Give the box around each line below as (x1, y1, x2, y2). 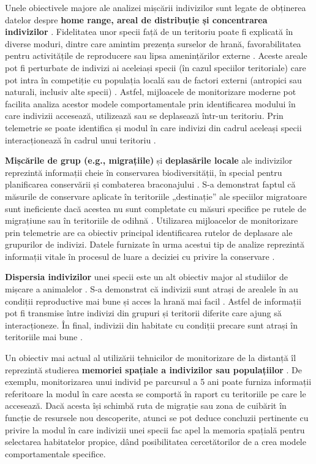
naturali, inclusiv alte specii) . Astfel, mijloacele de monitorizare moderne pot (5, 85, 296, 98)
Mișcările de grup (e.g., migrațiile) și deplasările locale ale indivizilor (5, 154, 293, 167)
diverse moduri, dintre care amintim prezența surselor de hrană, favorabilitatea (5, 37, 301, 50)
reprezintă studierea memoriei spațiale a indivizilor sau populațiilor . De (5, 363, 302, 376)
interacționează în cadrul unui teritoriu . (5, 133, 156, 146)
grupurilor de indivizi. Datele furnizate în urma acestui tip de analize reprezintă (5, 238, 305, 251)
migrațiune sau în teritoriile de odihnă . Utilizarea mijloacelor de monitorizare (5, 214, 298, 227)
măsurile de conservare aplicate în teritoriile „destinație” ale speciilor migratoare (5, 189, 307, 202)
